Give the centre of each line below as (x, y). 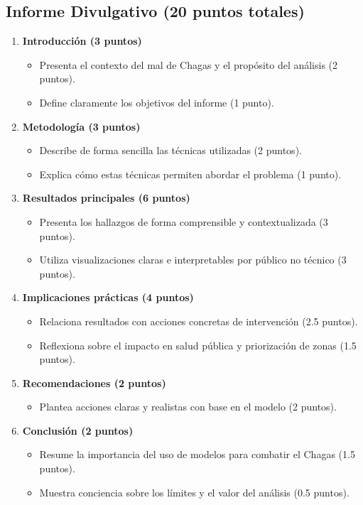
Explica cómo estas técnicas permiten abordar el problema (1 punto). (190, 174)
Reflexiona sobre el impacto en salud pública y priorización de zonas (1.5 (198, 345)
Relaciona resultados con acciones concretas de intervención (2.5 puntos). (199, 321)
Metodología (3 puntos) (81, 126)
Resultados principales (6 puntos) (106, 198)
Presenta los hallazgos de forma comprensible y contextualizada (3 (184, 221)
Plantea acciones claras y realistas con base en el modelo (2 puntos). (188, 407)
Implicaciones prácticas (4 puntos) (108, 297)
